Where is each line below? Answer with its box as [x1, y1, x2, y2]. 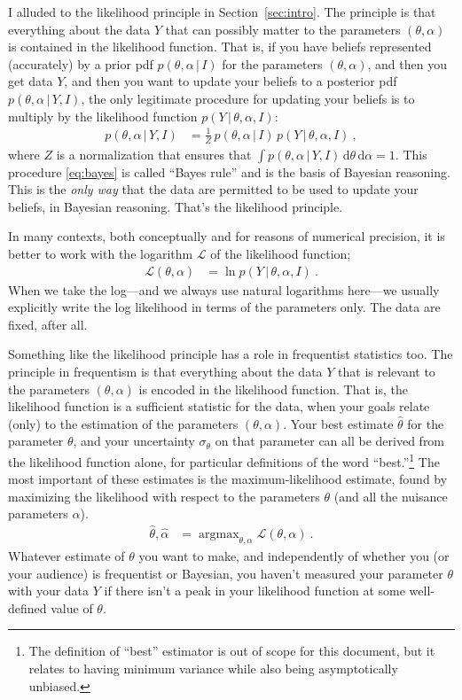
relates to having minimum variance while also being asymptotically [28, 658, 398, 677]
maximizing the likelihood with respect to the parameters [8, 486, 320, 505]
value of [51, 598, 93, 617]
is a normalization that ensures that [56, 144, 252, 163]
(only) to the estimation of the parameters [8, 414, 239, 432]
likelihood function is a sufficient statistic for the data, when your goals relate [8, 397, 430, 416]
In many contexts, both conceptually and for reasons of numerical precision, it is [8, 227, 445, 245]
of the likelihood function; [210, 244, 351, 262]
